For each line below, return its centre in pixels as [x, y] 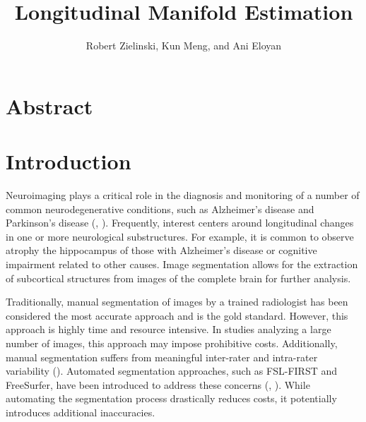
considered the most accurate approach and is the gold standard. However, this [177, 315]
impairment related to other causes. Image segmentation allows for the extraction [182, 264]
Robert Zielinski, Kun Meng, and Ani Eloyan [184, 46]
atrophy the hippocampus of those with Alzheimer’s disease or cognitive [161, 250]
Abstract [49, 105]
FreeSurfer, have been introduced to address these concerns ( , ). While [158, 384]
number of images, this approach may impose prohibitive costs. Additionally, [172, 343]
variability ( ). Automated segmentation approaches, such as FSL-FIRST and [172, 371]
